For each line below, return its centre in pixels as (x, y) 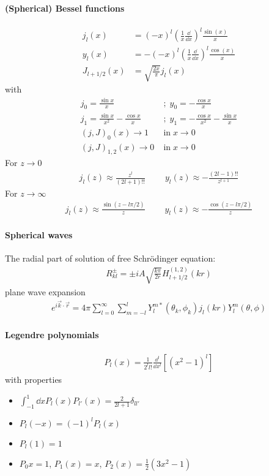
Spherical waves (39, 234)
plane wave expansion (45, 291)
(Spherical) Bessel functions (65, 8)
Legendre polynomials (52, 334)
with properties (34, 379)
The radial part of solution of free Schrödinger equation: (110, 258)
